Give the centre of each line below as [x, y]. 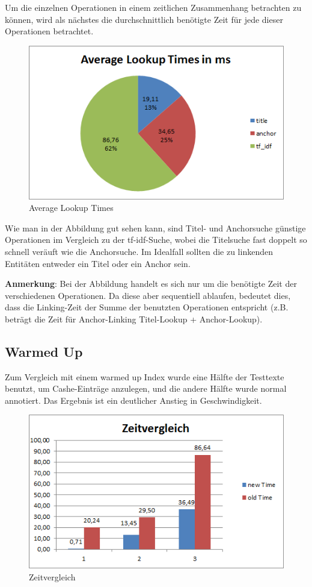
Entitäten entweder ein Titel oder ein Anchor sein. [98, 263]
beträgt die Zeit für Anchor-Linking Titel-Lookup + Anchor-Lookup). [134, 319]
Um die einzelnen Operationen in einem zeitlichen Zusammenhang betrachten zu [153, 7]
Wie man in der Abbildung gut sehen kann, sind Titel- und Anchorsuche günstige [155, 228]
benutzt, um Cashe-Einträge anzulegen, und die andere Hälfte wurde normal [146, 388]
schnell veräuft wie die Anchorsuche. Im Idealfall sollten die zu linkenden [139, 251]
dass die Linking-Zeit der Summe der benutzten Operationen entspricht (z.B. [147, 307]
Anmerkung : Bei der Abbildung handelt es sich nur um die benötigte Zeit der [151, 284]
